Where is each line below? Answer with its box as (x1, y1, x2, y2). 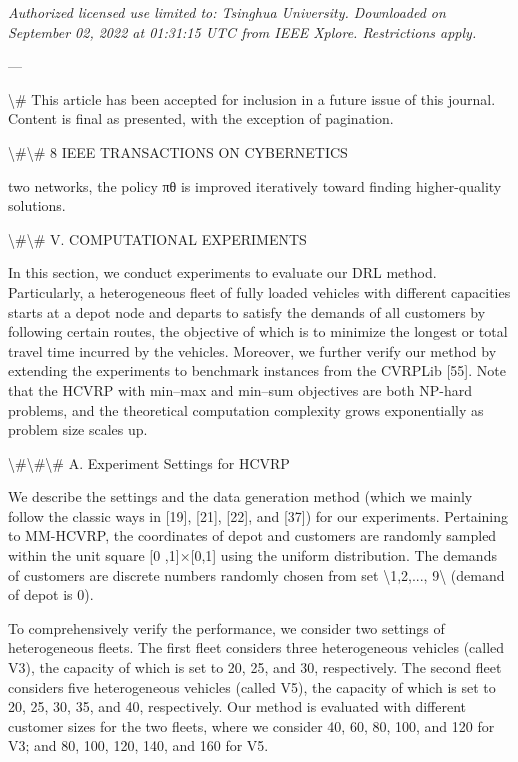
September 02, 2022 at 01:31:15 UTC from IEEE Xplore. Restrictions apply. (8, 21, 477, 42)
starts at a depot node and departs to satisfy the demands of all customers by (8, 301, 486, 322)
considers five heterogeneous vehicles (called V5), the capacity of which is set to (8, 676, 496, 697)
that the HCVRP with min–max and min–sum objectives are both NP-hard (8, 379, 473, 400)
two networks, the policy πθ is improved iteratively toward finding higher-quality (8, 175, 502, 196)
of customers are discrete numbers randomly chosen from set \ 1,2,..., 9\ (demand (8, 564, 505, 585)
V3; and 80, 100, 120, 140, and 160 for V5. (8, 735, 269, 756)
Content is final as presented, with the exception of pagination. (8, 108, 394, 129)
